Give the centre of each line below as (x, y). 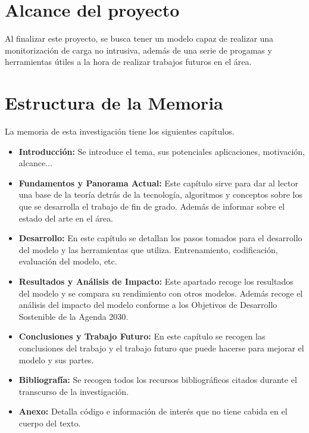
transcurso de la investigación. (74, 391)
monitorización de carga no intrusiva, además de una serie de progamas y (138, 50)
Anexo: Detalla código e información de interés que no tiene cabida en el (153, 411)
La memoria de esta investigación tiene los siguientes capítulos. (120, 131)
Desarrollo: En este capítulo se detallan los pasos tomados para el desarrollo (160, 238)
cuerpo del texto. (50, 423)
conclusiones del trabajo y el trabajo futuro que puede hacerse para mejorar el (161, 348)
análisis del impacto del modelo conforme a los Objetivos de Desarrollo (148, 305)
